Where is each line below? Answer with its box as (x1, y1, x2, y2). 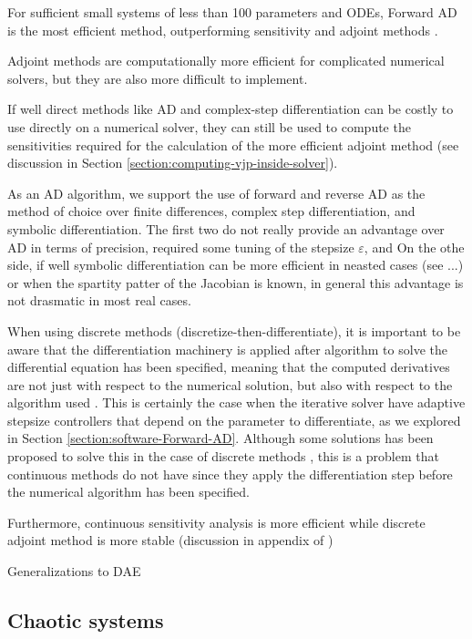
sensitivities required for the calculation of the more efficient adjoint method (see (7, 135, 459, 154)
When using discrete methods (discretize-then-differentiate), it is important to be (7, 321, 461, 340)
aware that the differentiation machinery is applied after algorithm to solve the (7, 339, 447, 358)
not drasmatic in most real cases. (7, 291, 191, 310)
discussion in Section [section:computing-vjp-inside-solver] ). (7, 153, 338, 172)
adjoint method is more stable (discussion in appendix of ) (7, 531, 333, 550)
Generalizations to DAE (7, 562, 141, 581)
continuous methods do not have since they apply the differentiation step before (7, 464, 453, 483)
